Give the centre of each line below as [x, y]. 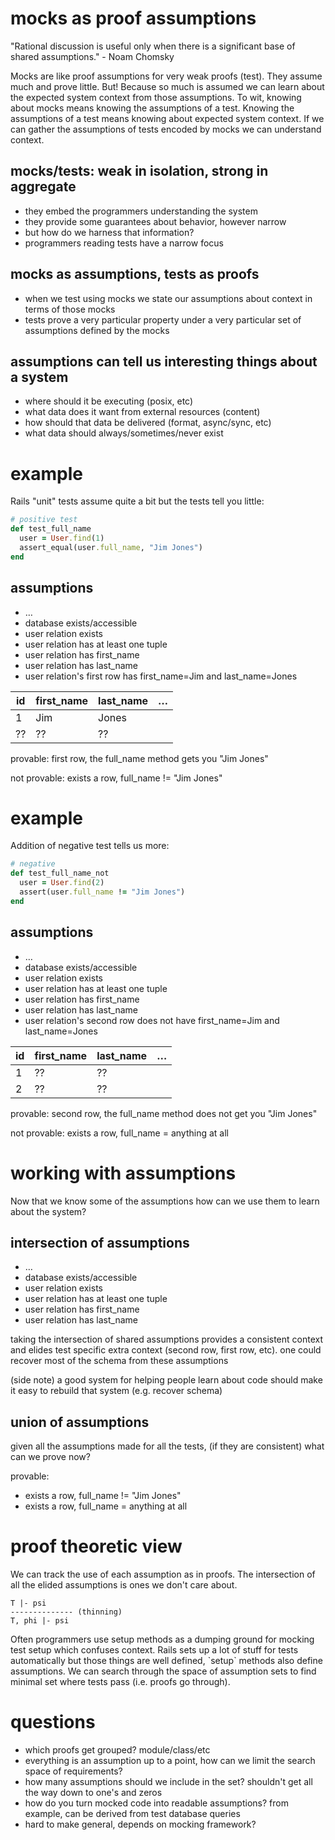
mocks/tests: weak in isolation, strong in [139, 171]
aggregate [43, 187]
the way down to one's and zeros [93, 1793]
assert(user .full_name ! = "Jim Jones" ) [102, 892]
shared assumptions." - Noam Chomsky [92, 56]
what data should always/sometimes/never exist [124, 433]
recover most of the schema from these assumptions [119, 1361]
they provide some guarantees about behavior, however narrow [155, 221]
